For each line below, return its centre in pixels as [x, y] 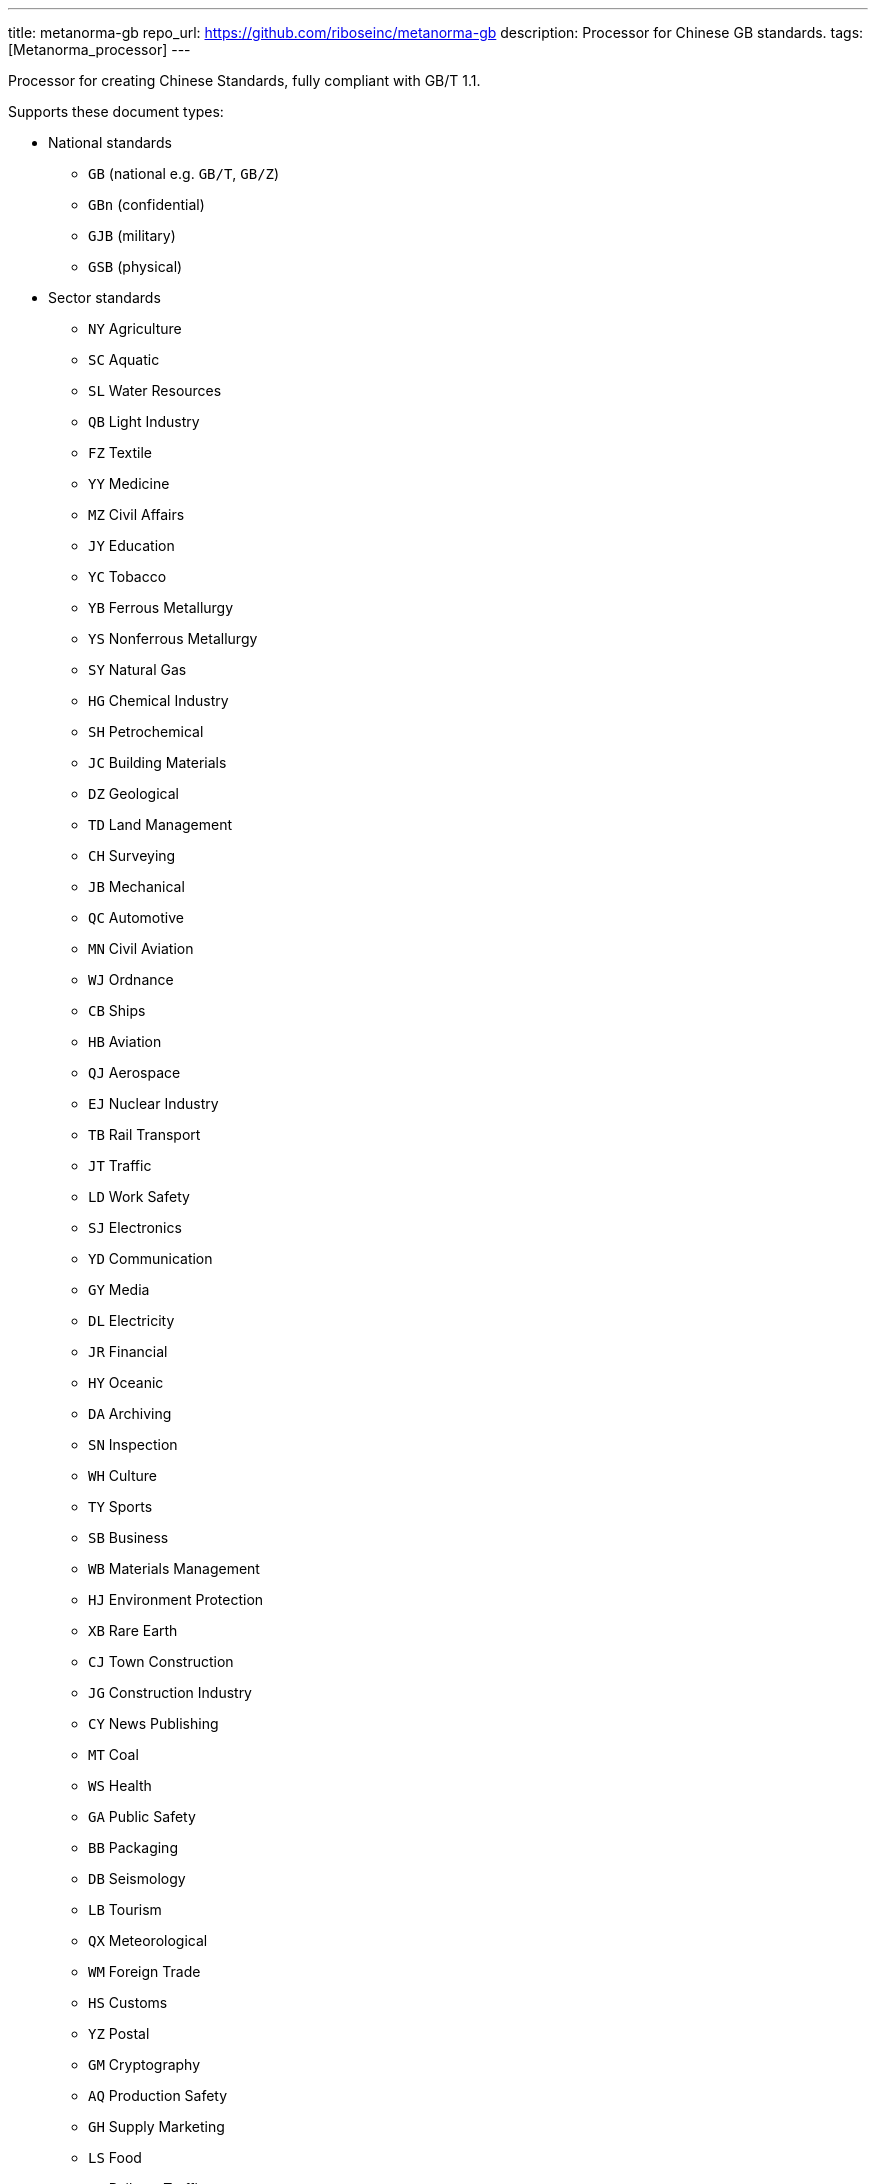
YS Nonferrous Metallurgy [173, 638]
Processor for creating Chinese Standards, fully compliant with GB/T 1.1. [244, 80]
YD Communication [150, 1258]
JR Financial [128, 1351]
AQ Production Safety [158, 2095]
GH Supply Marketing [156, 2126]
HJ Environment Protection [176, 1599]
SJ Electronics [135, 1227]
